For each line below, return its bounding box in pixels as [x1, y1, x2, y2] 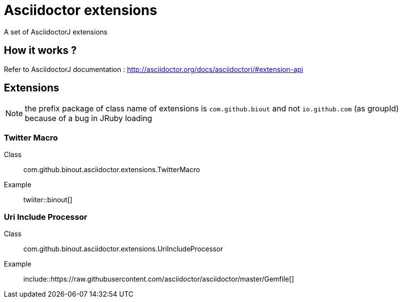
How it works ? [4, 44, 77, 57]
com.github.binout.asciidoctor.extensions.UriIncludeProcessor [23, 244, 223, 253]
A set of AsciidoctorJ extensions [4, 27, 108, 36]
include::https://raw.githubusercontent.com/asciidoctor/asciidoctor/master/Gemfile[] [23, 274, 294, 283]
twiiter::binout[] [23, 195, 73, 204]
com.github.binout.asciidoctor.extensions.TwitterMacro [23, 165, 200, 174]
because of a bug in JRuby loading [25, 113, 152, 124]
